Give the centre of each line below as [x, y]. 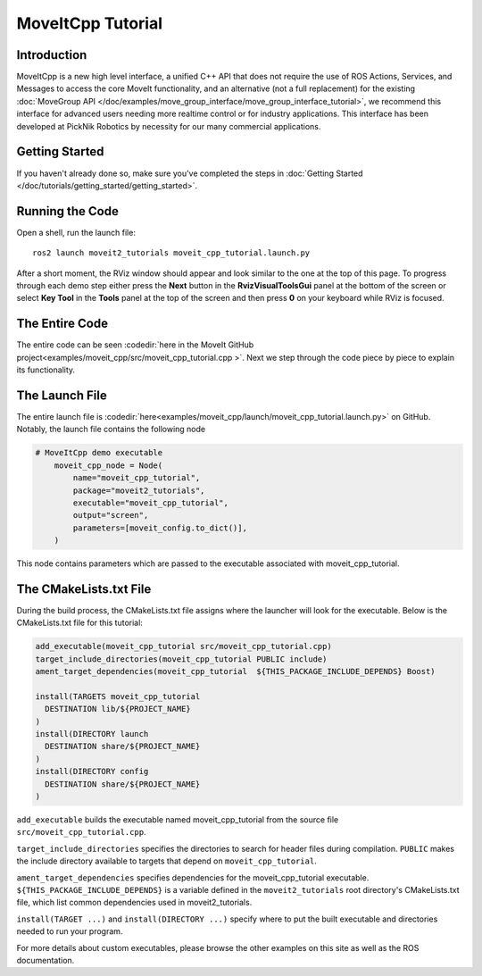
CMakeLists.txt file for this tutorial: [79, 623]
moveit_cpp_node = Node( [108, 465]
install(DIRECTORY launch [92, 734]
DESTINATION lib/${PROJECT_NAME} [118, 709]
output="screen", [111, 515]
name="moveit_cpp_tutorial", [137, 478]
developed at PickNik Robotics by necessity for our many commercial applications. [169, 126]
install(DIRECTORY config [92, 772]
